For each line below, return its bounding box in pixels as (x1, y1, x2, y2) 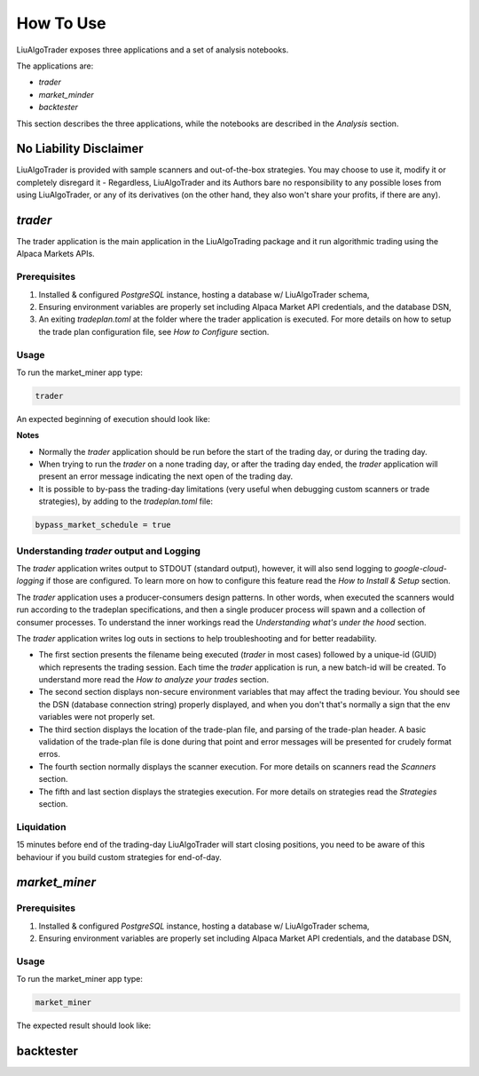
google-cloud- (393, 562, 447, 573)
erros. (38, 749, 61, 760)
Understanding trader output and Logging (16, 545, 201, 557)
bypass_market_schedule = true (35, 520, 172, 530)
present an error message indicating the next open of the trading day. (38, 471, 293, 482)
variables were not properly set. (38, 712, 155, 722)
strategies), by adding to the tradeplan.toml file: (38, 496, 213, 506)
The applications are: (16, 60, 94, 71)
